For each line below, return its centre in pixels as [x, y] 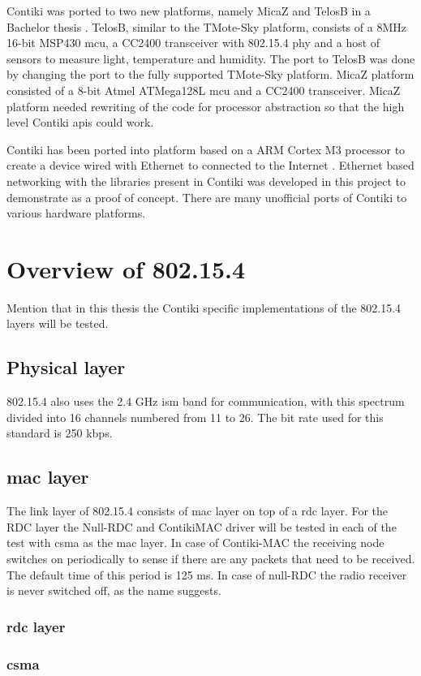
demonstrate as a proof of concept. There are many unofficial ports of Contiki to [207, 197]
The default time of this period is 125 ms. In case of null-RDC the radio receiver [207, 574]
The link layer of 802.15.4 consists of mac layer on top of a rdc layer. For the [198, 511]
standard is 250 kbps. [60, 433]
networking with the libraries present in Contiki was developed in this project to [206, 181]
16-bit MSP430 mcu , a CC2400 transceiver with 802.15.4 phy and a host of [193, 43]
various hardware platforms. [76, 213]
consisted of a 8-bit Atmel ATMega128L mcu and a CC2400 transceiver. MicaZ [204, 90]
